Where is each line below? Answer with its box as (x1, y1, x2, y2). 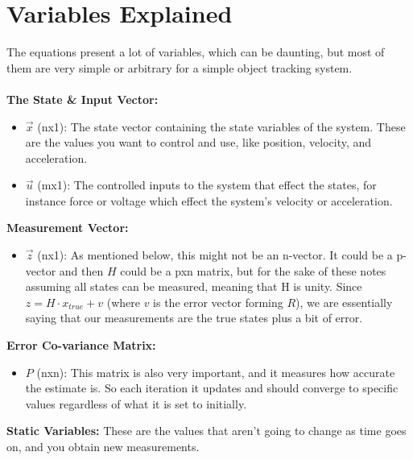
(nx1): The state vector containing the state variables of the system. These (37, 118, 406, 135)
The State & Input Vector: (6, 90, 159, 107)
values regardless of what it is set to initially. (25, 395, 247, 412)
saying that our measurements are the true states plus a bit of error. (25, 309, 363, 326)
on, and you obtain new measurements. (6, 438, 200, 454)
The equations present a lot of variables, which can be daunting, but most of (6, 44, 385, 60)
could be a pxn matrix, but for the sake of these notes (120, 262, 386, 279)
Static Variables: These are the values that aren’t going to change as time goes (6, 422, 407, 439)
